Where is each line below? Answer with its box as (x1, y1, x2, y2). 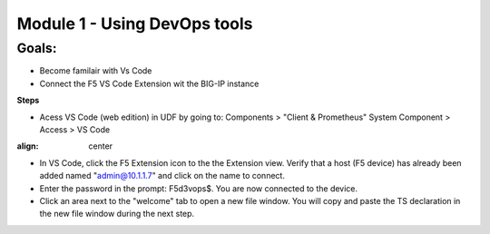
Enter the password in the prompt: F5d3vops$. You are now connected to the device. (39, 182, 358, 194)
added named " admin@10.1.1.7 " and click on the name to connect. (39, 171, 286, 181)
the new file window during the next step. (39, 209, 195, 219)
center (88, 141, 113, 151)
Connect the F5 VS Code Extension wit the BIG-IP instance (39, 78, 260, 89)
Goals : (16, 40, 57, 56)
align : (16, 141, 39, 151)
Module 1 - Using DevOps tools (16, 14, 253, 34)
